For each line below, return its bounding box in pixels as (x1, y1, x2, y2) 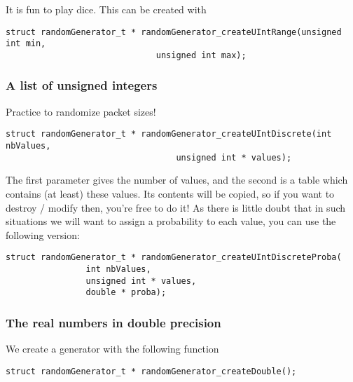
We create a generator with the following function (6, 341, 219, 356)
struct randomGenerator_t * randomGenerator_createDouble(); (6, 366, 297, 376)
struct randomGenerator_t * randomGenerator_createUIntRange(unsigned (6, 27, 342, 37)
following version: (6, 227, 80, 242)
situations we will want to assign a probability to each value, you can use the (6, 214, 336, 228)
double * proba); (85, 287, 167, 298)
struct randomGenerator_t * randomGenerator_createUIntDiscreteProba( (6, 252, 342, 263)
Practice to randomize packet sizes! (6, 104, 156, 118)
